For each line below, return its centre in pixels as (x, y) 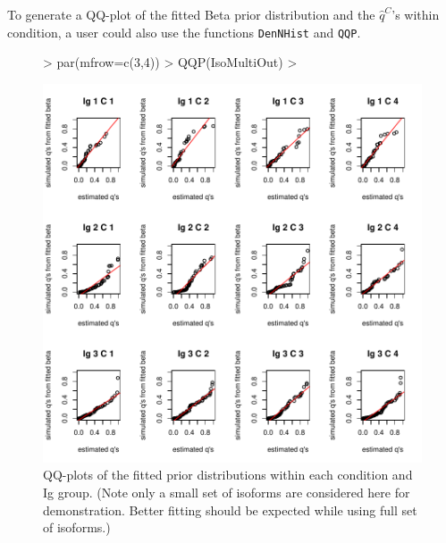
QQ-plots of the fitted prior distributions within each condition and (228, 475)
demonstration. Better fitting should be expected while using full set (230, 510)
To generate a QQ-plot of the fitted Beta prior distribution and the (191, 14)
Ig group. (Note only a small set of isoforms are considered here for (227, 493)
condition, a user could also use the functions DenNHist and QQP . (184, 32)
